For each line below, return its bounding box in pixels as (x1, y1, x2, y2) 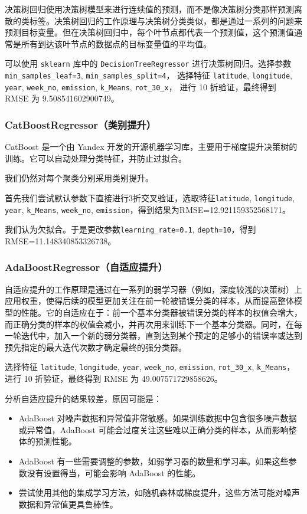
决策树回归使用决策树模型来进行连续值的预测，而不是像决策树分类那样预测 (5, 3, 294, 15)
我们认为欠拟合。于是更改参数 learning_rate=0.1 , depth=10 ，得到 (5, 223, 256, 235)
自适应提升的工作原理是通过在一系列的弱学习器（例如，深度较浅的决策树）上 (5, 283, 302, 295)
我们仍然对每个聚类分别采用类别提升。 (5, 172, 153, 184)
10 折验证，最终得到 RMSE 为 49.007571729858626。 (24, 372, 223, 384)
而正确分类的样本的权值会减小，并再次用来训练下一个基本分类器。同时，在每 (5, 317, 302, 330)
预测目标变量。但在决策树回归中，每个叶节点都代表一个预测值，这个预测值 (5, 26, 294, 38)
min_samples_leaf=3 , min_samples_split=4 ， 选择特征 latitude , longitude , (5, 69, 292, 81)
